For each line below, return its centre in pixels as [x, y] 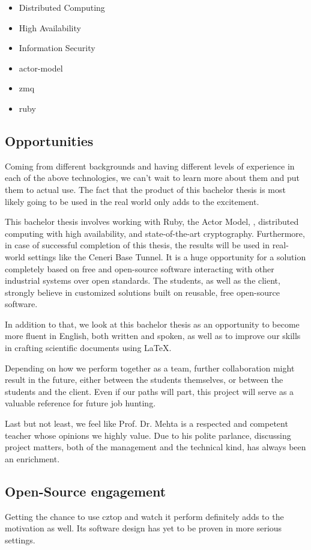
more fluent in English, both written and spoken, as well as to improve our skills [153, 336]
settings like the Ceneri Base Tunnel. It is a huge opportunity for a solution [167, 256]
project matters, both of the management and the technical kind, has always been [155, 447]
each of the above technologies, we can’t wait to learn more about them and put [152, 178]
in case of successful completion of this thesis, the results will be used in [137, 245]
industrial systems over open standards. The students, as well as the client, [143, 280]
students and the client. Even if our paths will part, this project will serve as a [149, 391]
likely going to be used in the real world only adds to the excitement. [132, 201]
